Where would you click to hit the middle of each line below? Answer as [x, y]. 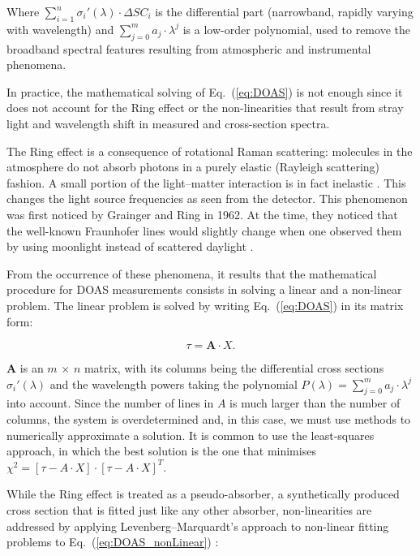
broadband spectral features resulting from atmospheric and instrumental [189, 48]
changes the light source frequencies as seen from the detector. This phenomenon [207, 198]
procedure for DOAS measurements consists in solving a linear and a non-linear [204, 289]
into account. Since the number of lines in [110, 403]
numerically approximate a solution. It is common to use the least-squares [191, 435]
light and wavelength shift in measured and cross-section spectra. [168, 123]
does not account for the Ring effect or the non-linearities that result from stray [205, 108]
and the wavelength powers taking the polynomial [174, 384]
